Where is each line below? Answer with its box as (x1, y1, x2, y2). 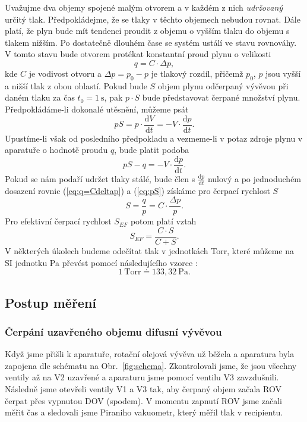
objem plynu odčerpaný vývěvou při (157, 79, 289, 92)
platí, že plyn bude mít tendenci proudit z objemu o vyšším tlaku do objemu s (5, 24, 290, 37)
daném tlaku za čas (5, 91, 75, 104)
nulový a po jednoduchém (207, 172, 302, 185)
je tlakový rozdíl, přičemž (151, 67, 243, 79)
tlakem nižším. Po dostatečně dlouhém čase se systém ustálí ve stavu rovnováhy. (5, 36, 297, 48)
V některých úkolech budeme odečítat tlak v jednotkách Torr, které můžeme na (5, 245, 295, 257)
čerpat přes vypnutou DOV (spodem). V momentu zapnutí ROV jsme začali (5, 394, 282, 407)
